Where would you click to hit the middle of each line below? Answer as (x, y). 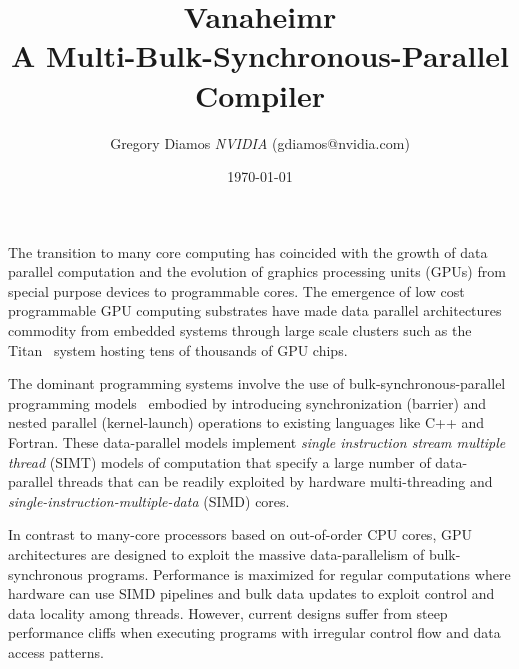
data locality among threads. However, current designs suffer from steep (228, 612)
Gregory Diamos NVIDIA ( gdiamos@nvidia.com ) (260, 142)
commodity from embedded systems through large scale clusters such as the (240, 330)
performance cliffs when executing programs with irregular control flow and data (254, 632)
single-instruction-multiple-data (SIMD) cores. (149, 500)
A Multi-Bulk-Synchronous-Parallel (260, 55)
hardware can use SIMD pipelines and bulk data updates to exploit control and (251, 593)
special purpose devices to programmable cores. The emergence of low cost (236, 290)
